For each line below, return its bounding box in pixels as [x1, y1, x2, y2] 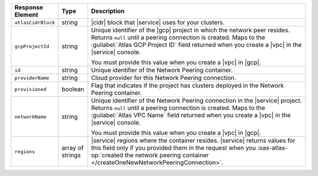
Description [91, 7, 125, 15]
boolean [61, 85, 85, 93]
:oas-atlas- [257, 144, 288, 152]
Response [14, 4, 44, 11]
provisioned [14, 86, 47, 92]
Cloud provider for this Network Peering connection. [91, 74, 237, 82]
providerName [14, 75, 49, 81]
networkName [14, 113, 47, 120]
